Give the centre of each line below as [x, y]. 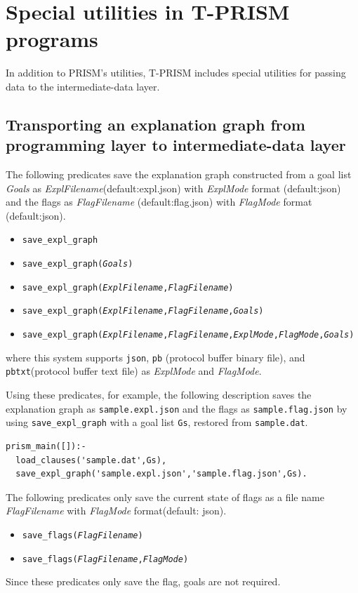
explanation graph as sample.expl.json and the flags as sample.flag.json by [177, 408]
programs [52, 39]
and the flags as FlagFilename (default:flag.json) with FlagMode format [159, 202]
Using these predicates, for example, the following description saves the [159, 395]
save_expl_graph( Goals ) [78, 264]
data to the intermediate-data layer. [83, 86]
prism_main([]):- [46, 446]
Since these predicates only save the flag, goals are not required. [143, 581]
